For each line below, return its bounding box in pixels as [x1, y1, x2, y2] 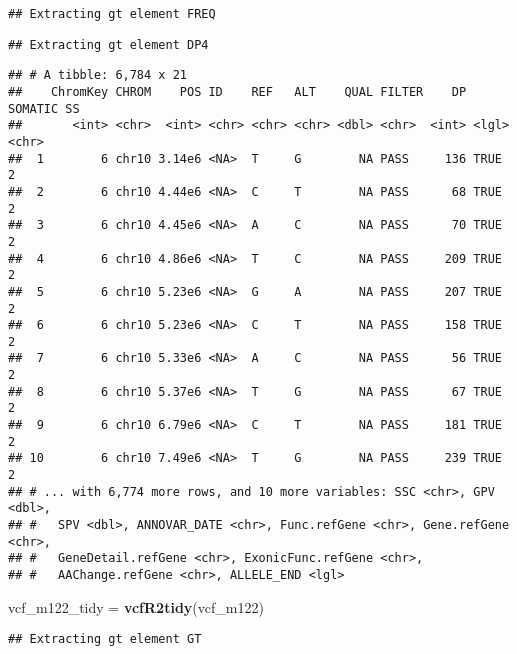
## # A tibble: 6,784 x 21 [8, 68, 187, 83]
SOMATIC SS [8, 101, 80, 116]
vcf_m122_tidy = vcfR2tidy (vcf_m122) [8, 596, 264, 617]
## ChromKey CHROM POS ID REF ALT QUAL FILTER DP [8, 84, 467, 99]
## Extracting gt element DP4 [8, 37, 209, 52]
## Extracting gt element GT [8, 632, 202, 647]
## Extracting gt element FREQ [8, 7, 216, 21]
